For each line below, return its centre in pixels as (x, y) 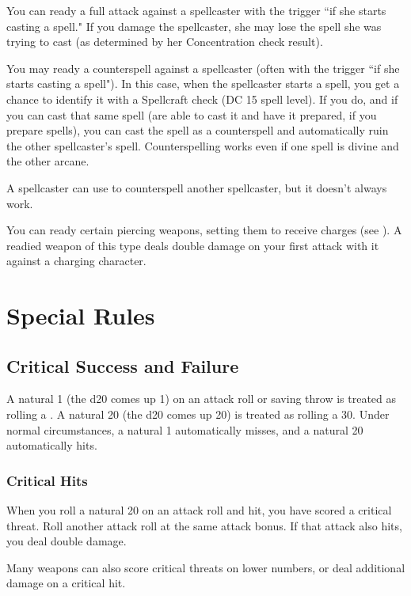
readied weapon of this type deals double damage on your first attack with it (193, 245)
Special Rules (81, 315)
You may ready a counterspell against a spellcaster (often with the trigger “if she (203, 68)
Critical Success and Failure (123, 365)
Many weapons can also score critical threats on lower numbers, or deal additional (206, 567)
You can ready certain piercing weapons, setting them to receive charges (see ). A (204, 230)
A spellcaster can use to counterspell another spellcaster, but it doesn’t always (197, 187)
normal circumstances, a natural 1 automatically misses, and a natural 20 (185, 429)
